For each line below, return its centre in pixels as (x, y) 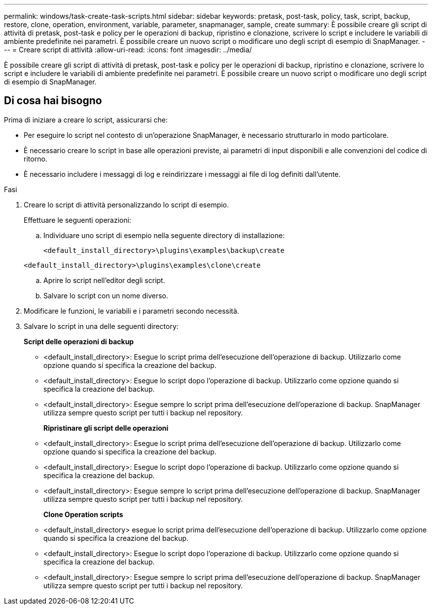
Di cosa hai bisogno (53, 101)
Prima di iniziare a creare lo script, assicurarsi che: (86, 120)
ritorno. (36, 159)
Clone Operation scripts (83, 514)
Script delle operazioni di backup (79, 341)
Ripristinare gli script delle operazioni (106, 428)
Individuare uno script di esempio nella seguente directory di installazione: (164, 235)
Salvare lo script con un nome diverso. (106, 295)
